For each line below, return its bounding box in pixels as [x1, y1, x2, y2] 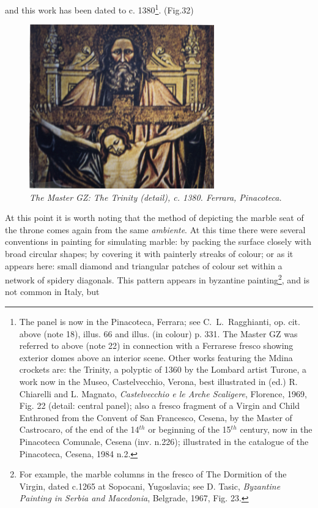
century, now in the [240, 423, 312, 436]
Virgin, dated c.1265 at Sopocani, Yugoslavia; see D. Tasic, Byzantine [19, 479, 281, 492]
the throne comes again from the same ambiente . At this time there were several [5, 223, 306, 236]
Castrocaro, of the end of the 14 [19, 423, 139, 436]
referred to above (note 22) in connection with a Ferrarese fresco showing [19, 339, 294, 352]
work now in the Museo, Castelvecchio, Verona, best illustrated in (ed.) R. [19, 375, 298, 387]
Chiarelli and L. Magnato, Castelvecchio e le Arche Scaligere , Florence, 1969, [19, 387, 307, 400]
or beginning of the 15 [148, 423, 231, 436]
